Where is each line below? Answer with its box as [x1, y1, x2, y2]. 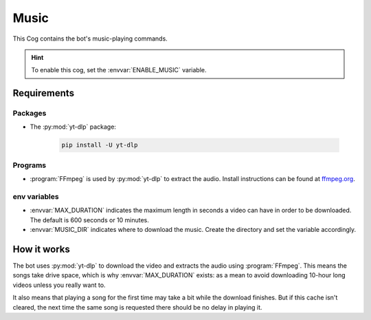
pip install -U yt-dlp [61, 141, 138, 149]
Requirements [12, 87, 75, 99]
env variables [12, 191, 59, 201]
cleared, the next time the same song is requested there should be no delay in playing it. [12, 303, 262, 311]
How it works [12, 243, 70, 255]
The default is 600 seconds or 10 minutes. [30, 215, 149, 224]
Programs [12, 160, 47, 170]
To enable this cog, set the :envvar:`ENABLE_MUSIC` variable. [31, 66, 207, 74]
